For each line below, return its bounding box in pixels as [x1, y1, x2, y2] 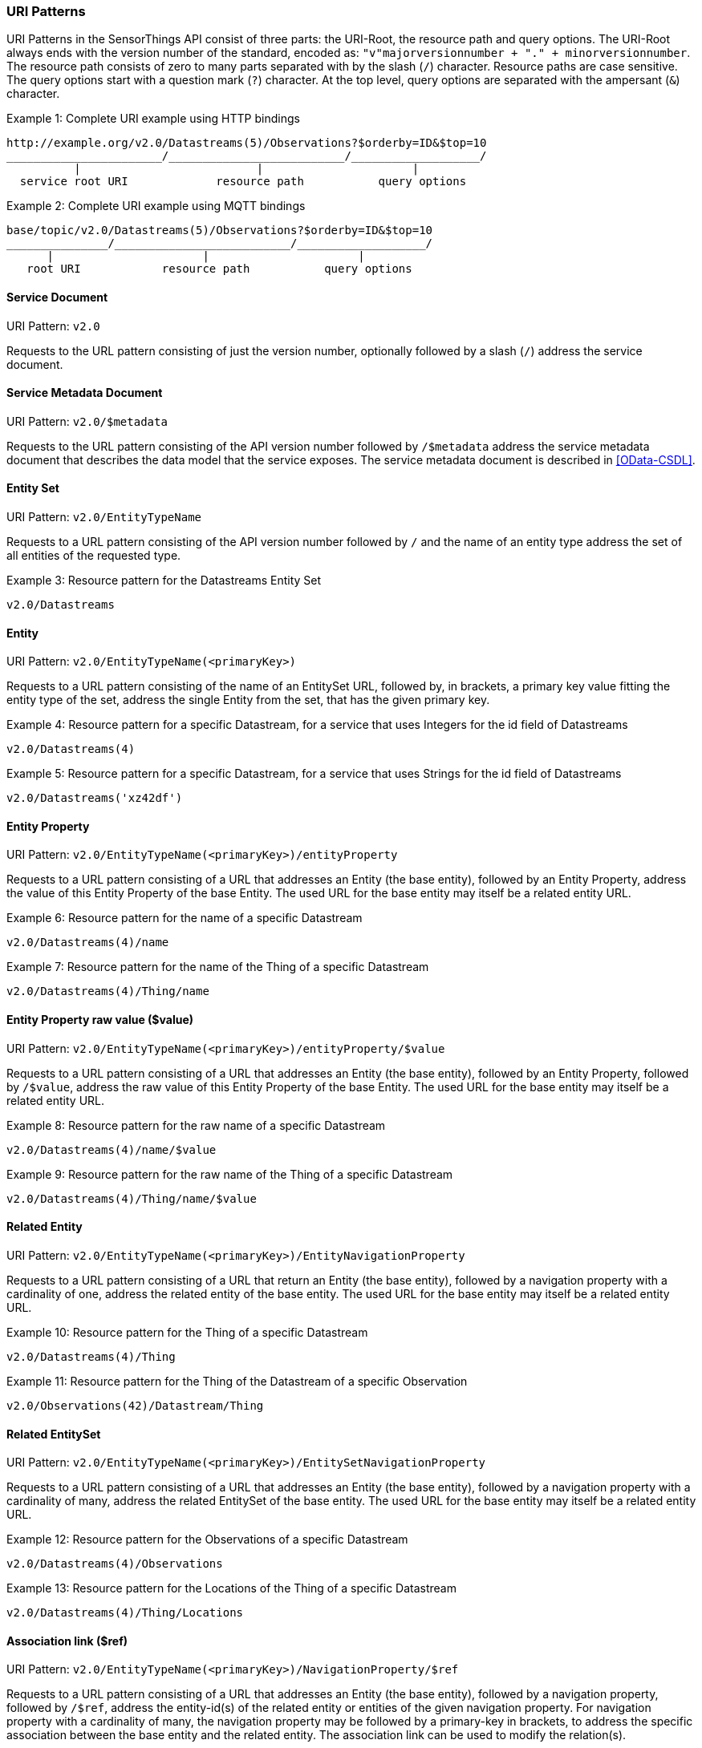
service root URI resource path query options [19, 175, 467, 188]
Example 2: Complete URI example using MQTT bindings [6, 199, 306, 213]
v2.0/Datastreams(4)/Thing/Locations [6, 1606, 244, 1620]
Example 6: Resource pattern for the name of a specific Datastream [6, 911, 363, 925]
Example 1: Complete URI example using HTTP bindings [6, 111, 300, 126]
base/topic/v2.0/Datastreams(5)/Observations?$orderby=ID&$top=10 [6, 224, 433, 237]
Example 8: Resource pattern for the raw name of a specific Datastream [6, 1118, 386, 1132]
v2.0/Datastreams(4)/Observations [6, 1557, 223, 1571]
